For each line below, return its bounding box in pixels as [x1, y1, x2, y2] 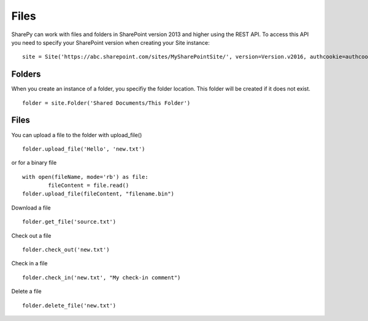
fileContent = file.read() [48, 182, 129, 189]
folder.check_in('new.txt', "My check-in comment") [22, 274, 181, 281]
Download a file [11, 204, 52, 211]
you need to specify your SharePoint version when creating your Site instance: [11, 39, 210, 46]
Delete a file [11, 288, 42, 295]
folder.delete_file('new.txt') [22, 302, 117, 309]
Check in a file [11, 260, 48, 267]
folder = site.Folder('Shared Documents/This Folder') [22, 99, 191, 107]
